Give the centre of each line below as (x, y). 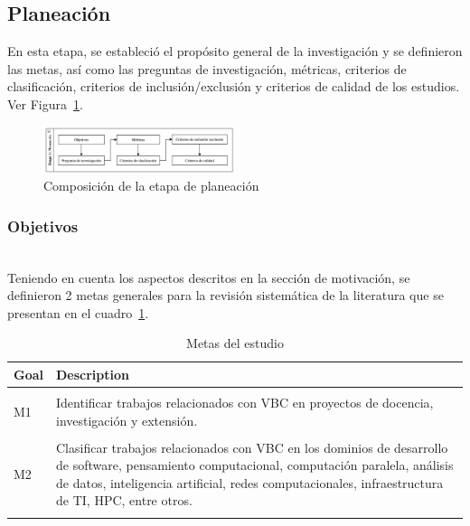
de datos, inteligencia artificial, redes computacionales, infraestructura (250, 482)
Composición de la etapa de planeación (151, 186)
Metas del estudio (235, 343)
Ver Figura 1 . (45, 103)
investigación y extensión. (127, 420)
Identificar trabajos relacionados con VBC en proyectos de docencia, (245, 402)
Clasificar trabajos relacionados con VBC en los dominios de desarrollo (252, 447)
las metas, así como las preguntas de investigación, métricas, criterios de (207, 68)
